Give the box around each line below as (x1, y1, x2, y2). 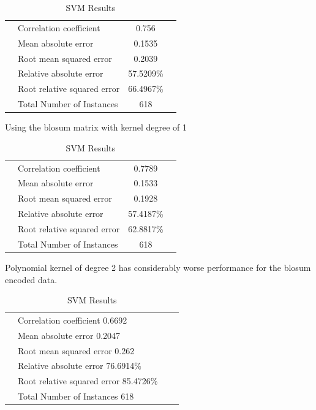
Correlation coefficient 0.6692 (18, 313, 127, 326)
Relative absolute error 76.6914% (18, 359, 141, 372)
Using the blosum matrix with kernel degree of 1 (5, 121, 187, 134)
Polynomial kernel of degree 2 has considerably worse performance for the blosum (5, 260, 311, 273)
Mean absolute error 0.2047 (18, 328, 121, 341)
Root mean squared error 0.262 (18, 344, 135, 357)
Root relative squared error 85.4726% (18, 374, 158, 387)
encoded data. (5, 273, 58, 286)
